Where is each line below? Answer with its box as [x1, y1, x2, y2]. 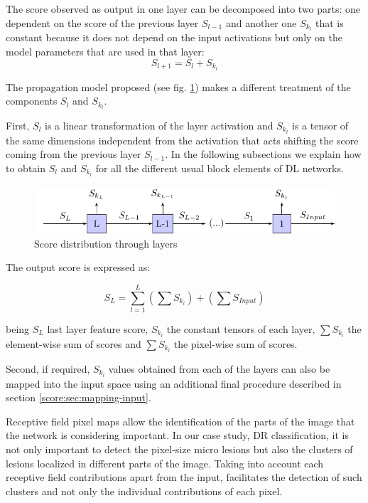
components [6, 93, 58, 108]
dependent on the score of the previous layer [6, 15, 199, 30]
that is [315, 15, 344, 30]
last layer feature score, [47, 322, 148, 337]
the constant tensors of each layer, [166, 322, 315, 337]
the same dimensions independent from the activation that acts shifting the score [6, 132, 359, 147]
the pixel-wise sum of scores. [173, 336, 298, 351]
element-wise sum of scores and [6, 336, 141, 351]
